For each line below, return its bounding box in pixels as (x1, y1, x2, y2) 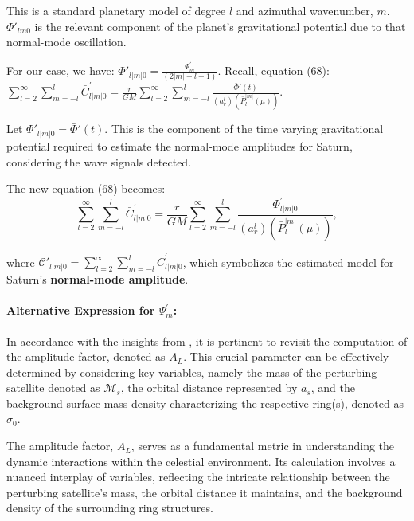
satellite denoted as (6, 379, 100, 396)
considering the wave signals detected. (6, 153, 192, 170)
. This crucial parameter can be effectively (183, 348, 389, 365)
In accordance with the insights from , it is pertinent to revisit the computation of (6, 332, 408, 349)
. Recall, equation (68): (217, 62, 330, 79)
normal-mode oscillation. (6, 33, 127, 50)
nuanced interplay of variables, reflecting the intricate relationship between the (6, 468, 390, 485)
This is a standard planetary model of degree (6, 2, 226, 18)
